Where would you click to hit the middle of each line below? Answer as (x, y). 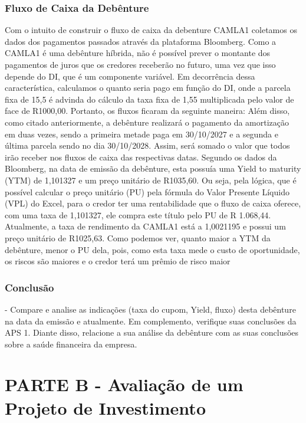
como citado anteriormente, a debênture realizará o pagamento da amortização (147, 122)
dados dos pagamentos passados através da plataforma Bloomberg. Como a (141, 41)
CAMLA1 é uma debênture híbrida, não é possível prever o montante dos (138, 53)
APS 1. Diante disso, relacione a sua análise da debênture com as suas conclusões (152, 332)
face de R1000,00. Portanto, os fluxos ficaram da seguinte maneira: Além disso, (147, 111)
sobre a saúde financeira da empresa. (71, 344)
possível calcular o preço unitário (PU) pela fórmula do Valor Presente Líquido (147, 191)
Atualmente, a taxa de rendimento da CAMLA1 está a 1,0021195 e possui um (145, 226)
